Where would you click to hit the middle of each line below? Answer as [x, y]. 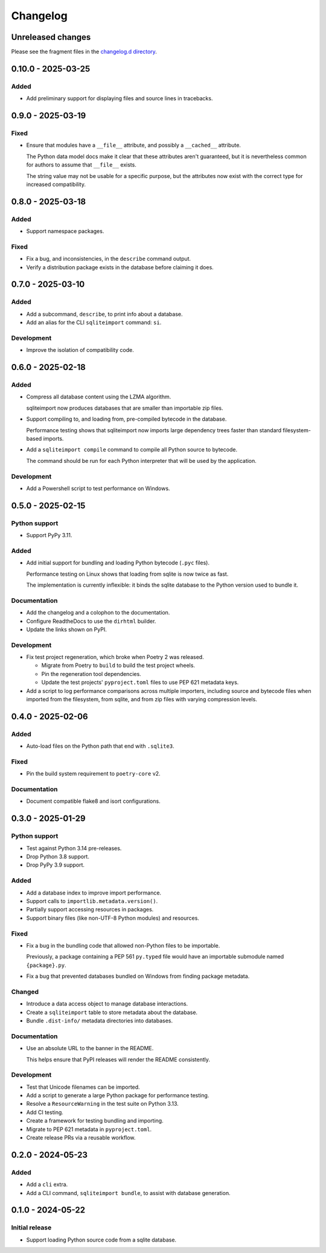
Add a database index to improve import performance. [94, 893]
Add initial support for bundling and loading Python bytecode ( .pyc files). [118, 563]
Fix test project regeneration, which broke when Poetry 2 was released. [115, 657]
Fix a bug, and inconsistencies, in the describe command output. [109, 259]
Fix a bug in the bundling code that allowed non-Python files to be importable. [123, 945]
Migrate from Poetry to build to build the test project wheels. [118, 665]
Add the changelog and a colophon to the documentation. [98, 613]
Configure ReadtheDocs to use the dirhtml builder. [91, 621]
